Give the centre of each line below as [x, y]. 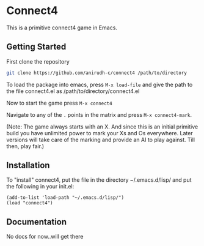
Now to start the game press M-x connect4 [59, 103]
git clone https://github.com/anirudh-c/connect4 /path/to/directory [97, 73]
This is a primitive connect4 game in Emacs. [62, 28]
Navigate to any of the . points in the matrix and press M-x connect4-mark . [99, 114]
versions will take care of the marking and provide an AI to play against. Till [101, 140]
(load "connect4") [30, 203]
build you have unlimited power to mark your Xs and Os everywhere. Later [100, 133]
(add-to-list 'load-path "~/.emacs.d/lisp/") [65, 198]
